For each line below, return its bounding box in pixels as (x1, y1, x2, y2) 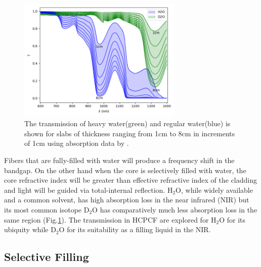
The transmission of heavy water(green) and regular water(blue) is (24, 118, 231, 129)
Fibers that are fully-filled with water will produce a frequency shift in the (4, 154, 235, 165)
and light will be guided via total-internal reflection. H (4, 184, 173, 195)
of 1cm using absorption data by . (24, 138, 129, 148)
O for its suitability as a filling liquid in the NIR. (59, 224, 211, 235)
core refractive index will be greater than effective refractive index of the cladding (4, 175, 257, 185)
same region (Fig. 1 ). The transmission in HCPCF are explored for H (4, 214, 216, 225)
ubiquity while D (4, 224, 56, 235)
